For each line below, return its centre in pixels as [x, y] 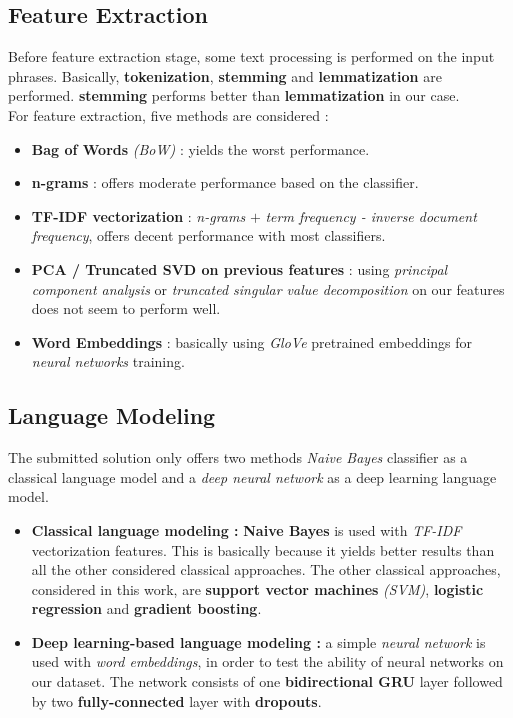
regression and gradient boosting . [146, 608]
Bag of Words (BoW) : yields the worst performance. [200, 148]
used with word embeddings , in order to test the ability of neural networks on [267, 661]
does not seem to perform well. [126, 308]
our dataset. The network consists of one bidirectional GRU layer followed [267, 681]
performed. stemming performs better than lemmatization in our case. [234, 95]
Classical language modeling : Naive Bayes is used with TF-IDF [246, 529]
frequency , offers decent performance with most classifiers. [208, 235]
